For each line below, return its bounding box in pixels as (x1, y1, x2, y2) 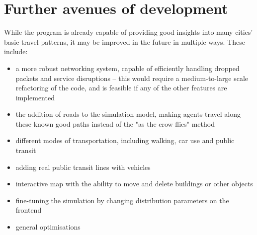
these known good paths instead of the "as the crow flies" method (15, 118, 215, 129)
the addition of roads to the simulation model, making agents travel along (15, 109, 241, 119)
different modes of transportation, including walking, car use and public (15, 135, 235, 146)
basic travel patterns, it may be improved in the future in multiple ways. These (4, 36, 246, 47)
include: (4, 46, 28, 57)
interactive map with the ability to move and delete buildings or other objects (15, 178, 253, 189)
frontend (15, 205, 42, 215)
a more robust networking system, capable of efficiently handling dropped (15, 63, 240, 73)
